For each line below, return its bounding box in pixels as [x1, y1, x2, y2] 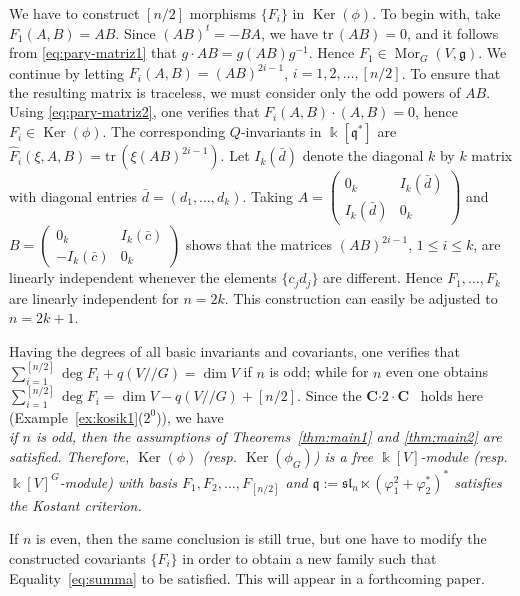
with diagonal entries [9, 185, 138, 206]
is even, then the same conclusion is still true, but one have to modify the [36, 528, 487, 549]
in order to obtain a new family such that [182, 547, 437, 568]
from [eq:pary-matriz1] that [9, 42, 177, 63]
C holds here [397, 385, 484, 406]
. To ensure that [401, 62, 501, 83]
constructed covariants [9, 547, 146, 568]
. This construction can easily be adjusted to [224, 287, 498, 308]
